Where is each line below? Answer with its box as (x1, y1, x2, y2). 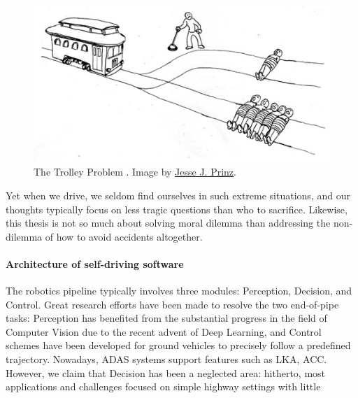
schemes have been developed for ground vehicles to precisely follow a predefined (6, 338, 351, 353)
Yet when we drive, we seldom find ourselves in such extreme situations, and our (6, 187, 350, 202)
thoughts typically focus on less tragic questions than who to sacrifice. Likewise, (6, 201, 348, 216)
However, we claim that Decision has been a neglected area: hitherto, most (6, 365, 326, 380)
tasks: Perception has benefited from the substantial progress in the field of (6, 311, 327, 325)
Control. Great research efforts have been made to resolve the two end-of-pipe (6, 297, 339, 311)
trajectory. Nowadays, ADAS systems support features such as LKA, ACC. (6, 352, 327, 367)
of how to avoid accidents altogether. (45, 229, 203, 243)
